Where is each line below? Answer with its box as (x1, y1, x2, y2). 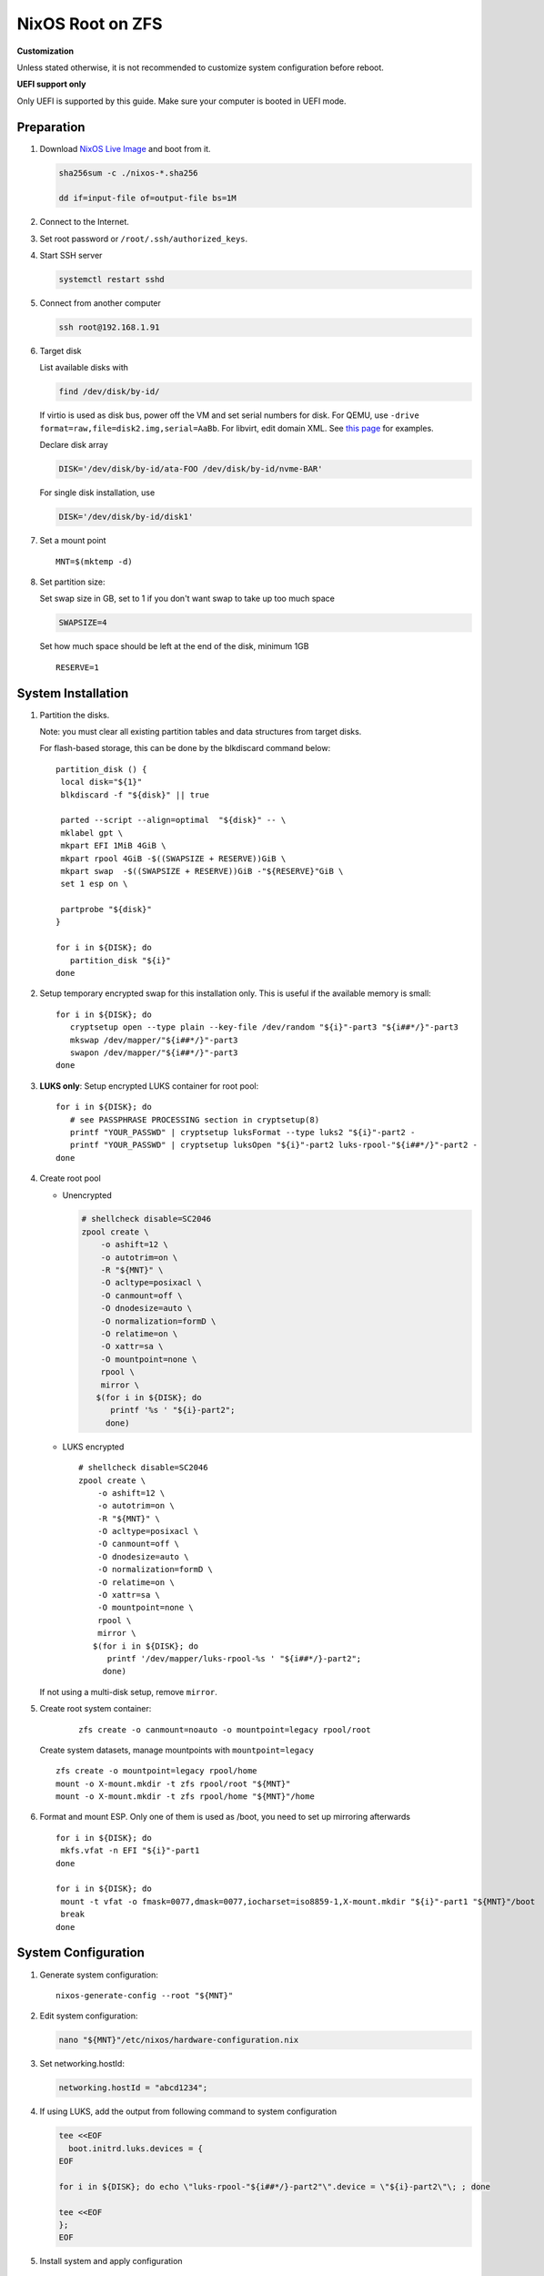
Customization (16, 46, 75, 56)
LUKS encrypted (62, 1441, 125, 1452)
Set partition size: (39, 576, 106, 587)
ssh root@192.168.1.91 (58, 322, 160, 332)
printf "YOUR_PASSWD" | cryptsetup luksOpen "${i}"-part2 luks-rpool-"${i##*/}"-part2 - (69, 1140, 478, 1151)
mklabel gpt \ (60, 828, 124, 838)
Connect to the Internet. (39, 217, 129, 228)
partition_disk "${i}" (69, 955, 172, 965)
